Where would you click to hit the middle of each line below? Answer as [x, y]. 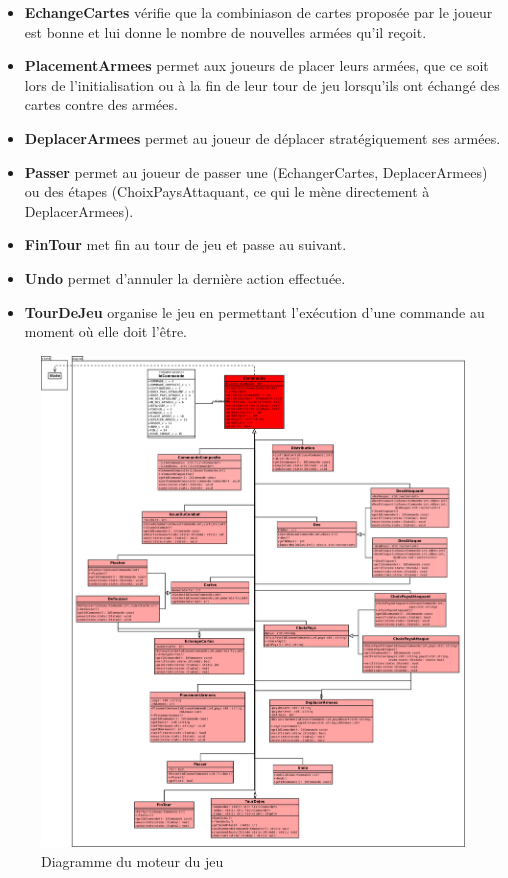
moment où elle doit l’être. [105, 331]
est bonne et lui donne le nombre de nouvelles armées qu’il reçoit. [225, 31]
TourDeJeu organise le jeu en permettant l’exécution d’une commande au [254, 311]
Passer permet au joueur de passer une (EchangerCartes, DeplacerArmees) [256, 171]
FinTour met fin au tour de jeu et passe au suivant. [185, 244]
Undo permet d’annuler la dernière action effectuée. [185, 277]
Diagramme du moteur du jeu [132, 861]
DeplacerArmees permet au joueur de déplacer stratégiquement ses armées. [262, 137]
